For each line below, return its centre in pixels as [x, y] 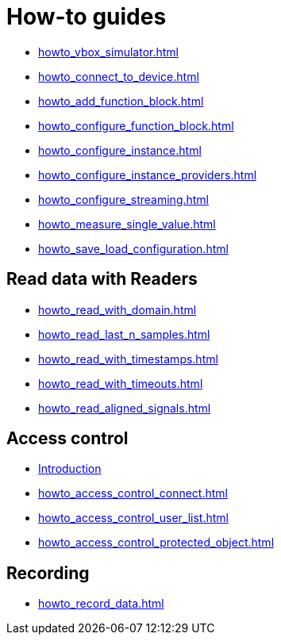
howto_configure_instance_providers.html [148, 175]
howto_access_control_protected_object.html [156, 543]
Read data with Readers [102, 279]
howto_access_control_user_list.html [133, 518]
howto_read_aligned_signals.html [125, 408]
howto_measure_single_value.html [127, 224]
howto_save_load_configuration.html [133, 248]
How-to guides [87, 17]
